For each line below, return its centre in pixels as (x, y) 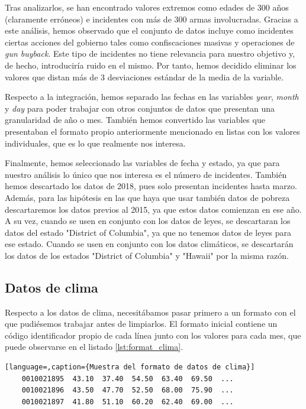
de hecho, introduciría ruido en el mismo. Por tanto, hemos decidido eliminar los (151, 65)
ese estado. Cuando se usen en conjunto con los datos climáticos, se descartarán (149, 244)
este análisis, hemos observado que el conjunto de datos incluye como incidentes (149, 30)
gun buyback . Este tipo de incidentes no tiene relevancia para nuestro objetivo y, (150, 53)
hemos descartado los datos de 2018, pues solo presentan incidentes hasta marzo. (151, 186)
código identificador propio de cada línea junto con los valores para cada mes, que (153, 335)
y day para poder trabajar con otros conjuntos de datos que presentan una (140, 108)
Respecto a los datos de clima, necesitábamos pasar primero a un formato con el (150, 312)
